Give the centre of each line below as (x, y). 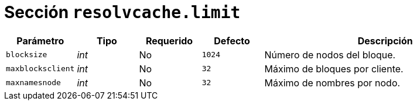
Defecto (232, 41)
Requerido (169, 41)
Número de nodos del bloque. (330, 55)
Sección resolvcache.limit (122, 12)
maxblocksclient (40, 69)
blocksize (27, 55)
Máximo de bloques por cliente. (334, 69)
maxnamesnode (33, 83)
